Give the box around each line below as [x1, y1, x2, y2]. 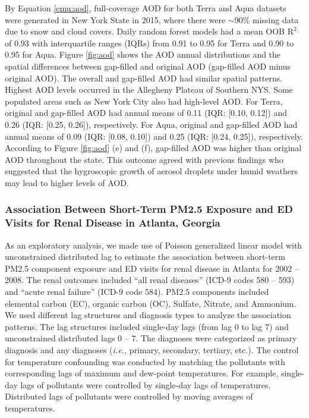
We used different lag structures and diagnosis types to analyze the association [5, 309, 291, 321]
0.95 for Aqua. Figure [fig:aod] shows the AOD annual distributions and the [5, 48, 281, 61]
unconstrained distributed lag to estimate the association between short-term [5, 250, 285, 263]
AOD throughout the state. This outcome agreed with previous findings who [5, 153, 283, 165]
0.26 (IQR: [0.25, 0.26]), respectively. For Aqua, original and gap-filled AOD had [5, 118, 298, 130]
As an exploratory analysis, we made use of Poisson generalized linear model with [5, 238, 302, 251]
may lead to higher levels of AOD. [5, 176, 129, 188]
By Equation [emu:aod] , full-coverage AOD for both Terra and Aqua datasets [5, 2, 286, 14]
